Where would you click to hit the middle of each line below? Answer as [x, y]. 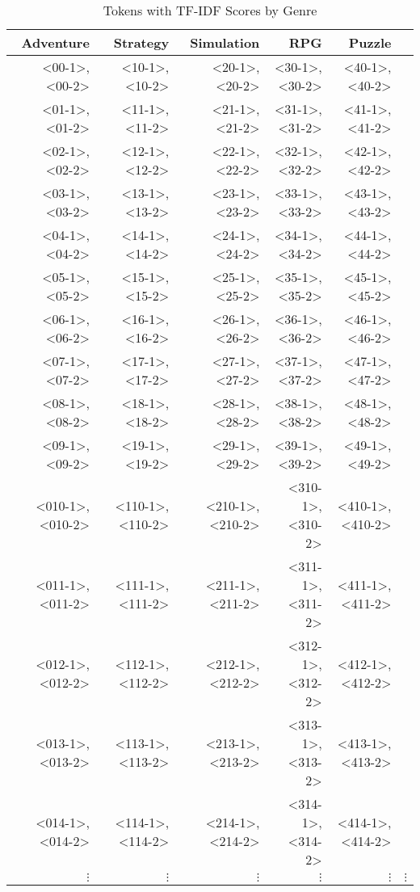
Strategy [141, 42]
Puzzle [370, 42]
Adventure [55, 42]
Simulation [225, 42]
